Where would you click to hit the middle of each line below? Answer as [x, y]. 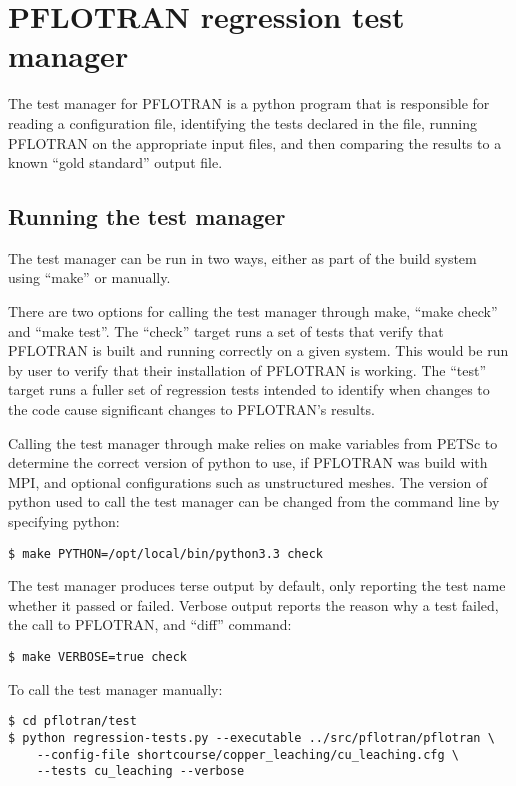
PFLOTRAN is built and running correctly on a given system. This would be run [258, 350]
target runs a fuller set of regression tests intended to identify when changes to [249, 389]
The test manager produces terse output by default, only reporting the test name [257, 585]
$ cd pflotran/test [72, 721]
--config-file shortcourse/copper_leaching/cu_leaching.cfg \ [248, 754]
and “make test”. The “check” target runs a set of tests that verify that [226, 330]
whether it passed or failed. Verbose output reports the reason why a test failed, [253, 604]
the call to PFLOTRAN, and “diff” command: [150, 624]
